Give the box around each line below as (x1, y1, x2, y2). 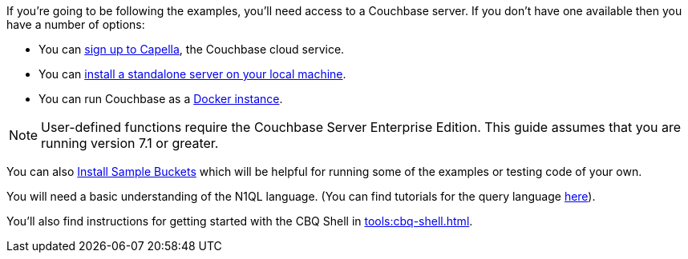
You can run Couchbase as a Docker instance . (38, 92, 283, 106)
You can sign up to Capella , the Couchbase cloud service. (38, 42, 345, 56)
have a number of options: (6, 18, 145, 31)
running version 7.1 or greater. (41, 135, 219, 151)
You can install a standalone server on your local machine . (38, 67, 346, 81)
